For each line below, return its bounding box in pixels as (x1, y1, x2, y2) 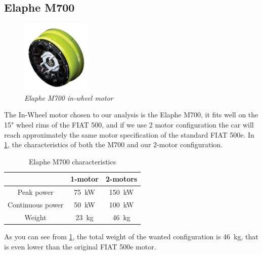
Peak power (17, 187, 54, 197)
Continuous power (8, 199, 64, 210)
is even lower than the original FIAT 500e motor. (4, 241, 156, 251)
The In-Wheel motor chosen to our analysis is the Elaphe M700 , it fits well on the (4, 109, 258, 120)
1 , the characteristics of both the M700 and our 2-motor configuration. (4, 139, 223, 150)
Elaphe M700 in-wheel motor (24, 92, 113, 103)
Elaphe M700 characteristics (28, 156, 116, 166)
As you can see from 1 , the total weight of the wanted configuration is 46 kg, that (4, 231, 258, 241)
